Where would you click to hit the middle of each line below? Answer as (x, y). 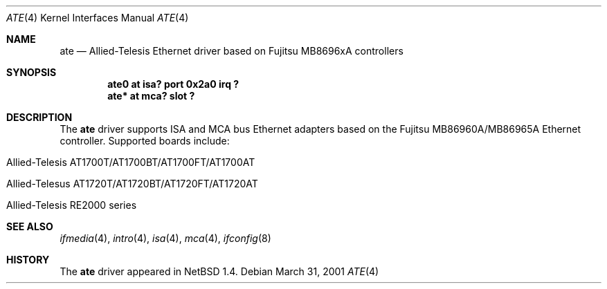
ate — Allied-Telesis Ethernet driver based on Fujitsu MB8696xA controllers (232, 51)
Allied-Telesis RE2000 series (72, 205)
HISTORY (28, 260)
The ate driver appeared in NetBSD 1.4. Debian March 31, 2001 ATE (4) (219, 271)
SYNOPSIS (31, 72)
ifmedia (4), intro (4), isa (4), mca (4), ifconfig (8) (165, 238)
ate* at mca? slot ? (151, 96)
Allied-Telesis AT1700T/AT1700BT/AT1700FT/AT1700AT (131, 162)
